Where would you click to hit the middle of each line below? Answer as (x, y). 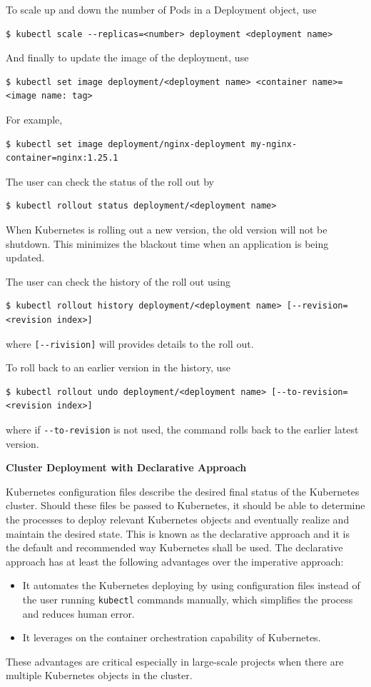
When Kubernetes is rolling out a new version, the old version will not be (167, 229)
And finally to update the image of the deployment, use (127, 57)
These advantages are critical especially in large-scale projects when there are (175, 661)
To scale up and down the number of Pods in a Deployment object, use (161, 9)
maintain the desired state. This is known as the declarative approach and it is (178, 533)
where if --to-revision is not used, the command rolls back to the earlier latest (182, 429)
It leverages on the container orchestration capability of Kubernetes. (172, 637)
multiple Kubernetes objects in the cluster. (99, 675)
